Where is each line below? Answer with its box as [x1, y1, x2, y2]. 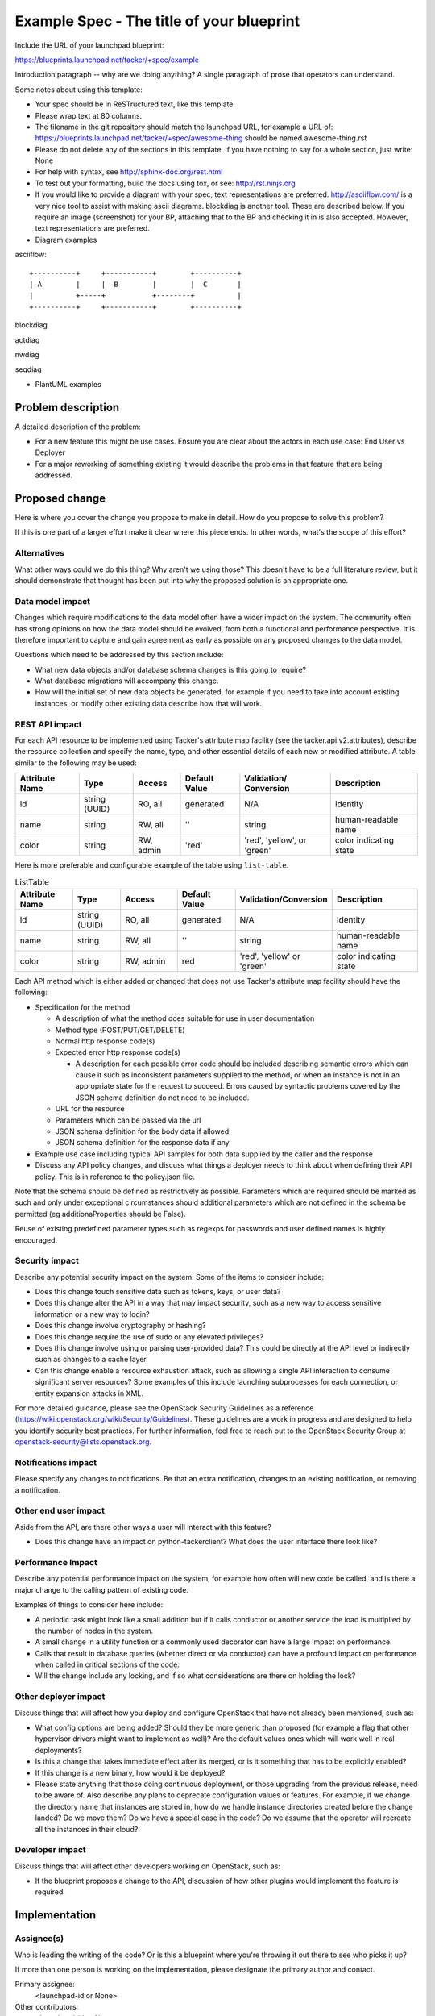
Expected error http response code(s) [55, 1048, 181, 1057]
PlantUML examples [35, 379, 102, 389]
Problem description [14, 400, 120, 414]
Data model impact [14, 595, 91, 606]
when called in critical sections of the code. [35, 1660, 180, 1669]
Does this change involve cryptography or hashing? [35, 1321, 207, 1331]
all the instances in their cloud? [35, 1824, 139, 1834]
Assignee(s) [14, 1933, 64, 1944]
